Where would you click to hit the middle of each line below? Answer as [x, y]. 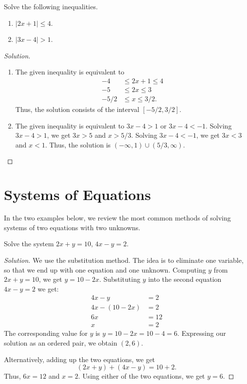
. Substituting [120, 279]
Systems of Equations [77, 194]
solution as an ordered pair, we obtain [61, 343]
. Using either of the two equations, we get [142, 376]
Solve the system [29, 244]
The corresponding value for [46, 333]
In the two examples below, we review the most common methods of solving [117, 218]
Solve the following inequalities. [51, 6]
